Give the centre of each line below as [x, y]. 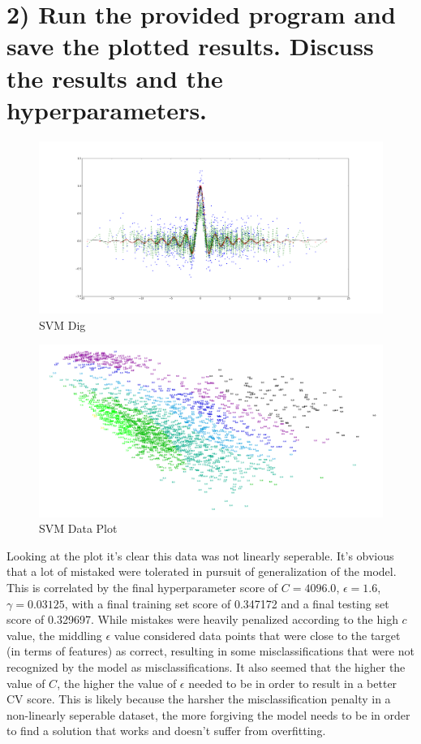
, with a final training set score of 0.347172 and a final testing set [227, 603]
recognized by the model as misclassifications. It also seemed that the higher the [206, 667]
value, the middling [54, 635]
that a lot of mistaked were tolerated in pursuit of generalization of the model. [202, 571]
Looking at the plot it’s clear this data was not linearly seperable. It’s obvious [200, 555]
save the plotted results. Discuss [190, 46]
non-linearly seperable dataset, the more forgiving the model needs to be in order [208, 714]
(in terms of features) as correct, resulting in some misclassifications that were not [210, 651]
